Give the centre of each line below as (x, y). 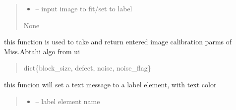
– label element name (68, 101)
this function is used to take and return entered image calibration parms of (118, 42)
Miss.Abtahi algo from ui (42, 51)
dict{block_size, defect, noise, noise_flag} (87, 68)
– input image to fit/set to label (84, 8)
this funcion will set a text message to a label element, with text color (110, 84)
